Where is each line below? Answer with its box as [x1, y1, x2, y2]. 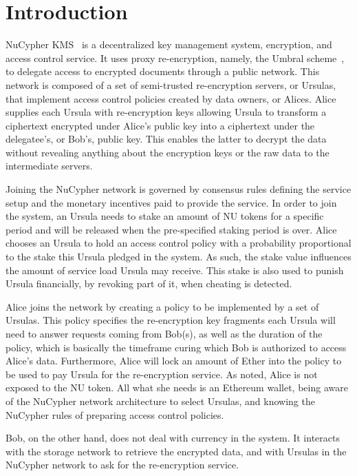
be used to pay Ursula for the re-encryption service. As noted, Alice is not [6, 366, 318, 381]
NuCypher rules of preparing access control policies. [6, 407, 224, 422]
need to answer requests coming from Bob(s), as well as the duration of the [6, 327, 323, 340]
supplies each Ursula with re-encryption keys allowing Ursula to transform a [6, 105, 327, 119]
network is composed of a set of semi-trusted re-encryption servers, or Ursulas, [6, 77, 336, 92]
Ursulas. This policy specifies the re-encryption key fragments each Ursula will [6, 313, 336, 327]
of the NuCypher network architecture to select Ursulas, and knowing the [6, 393, 315, 408]
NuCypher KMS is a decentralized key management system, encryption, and [6, 37, 332, 52]
